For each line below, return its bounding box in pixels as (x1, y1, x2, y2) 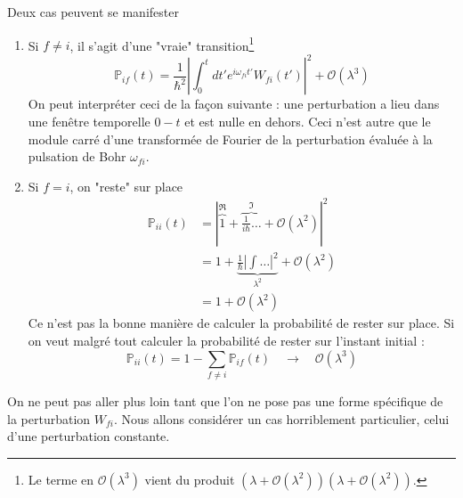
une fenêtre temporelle (28, 111, 150, 130)
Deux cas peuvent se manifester (7, 3, 179, 20)
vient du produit (144, 469, 235, 488)
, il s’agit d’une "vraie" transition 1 (69, 33, 255, 54)
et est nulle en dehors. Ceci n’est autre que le (184, 111, 431, 130)
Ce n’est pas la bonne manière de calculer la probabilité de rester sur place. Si (28, 314, 455, 332)
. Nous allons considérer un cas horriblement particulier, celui (113, 409, 450, 428)
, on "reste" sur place (69, 176, 183, 195)
